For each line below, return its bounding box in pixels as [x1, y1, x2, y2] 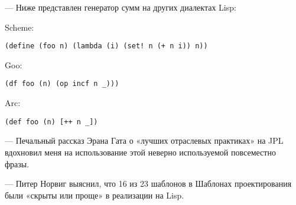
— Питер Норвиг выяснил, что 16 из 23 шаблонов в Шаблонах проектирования [5, 177, 292, 190]
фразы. [5, 157, 30, 170]
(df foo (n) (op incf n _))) [5, 80, 119, 88]
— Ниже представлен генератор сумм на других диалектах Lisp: [5, 1, 236, 13]
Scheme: [5, 21, 34, 33]
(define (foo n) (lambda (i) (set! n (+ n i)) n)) [5, 42, 208, 51]
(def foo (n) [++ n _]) [5, 117, 98, 126]
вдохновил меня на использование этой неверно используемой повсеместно [5, 146, 276, 158]
